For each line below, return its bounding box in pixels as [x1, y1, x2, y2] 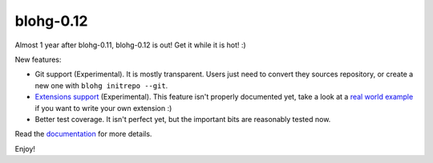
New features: [14, 55, 62, 64]
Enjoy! [14, 144, 36, 153]
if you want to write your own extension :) [34, 103, 172, 112]
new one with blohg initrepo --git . [34, 80, 168, 90]
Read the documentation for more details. [14, 129, 152, 139]
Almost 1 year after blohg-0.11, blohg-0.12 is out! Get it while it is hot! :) [14, 40, 246, 50]
